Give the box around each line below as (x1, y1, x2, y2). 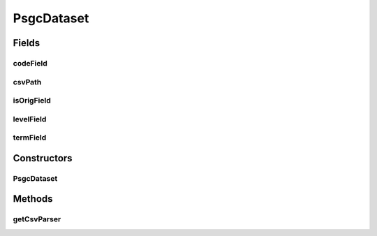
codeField (13, 58, 48, 68)
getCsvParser (13, 214, 61, 224)
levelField (13, 114, 47, 124)
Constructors (13, 152, 73, 164)
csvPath (13, 77, 42, 87)
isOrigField (13, 96, 52, 105)
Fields (13, 37, 40, 49)
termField (13, 133, 47, 142)
